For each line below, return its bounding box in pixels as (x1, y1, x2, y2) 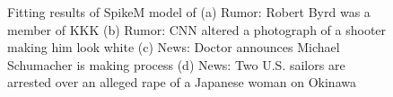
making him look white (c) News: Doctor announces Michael (7, 38, 340, 57)
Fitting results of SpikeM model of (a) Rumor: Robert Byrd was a (7, 3, 371, 21)
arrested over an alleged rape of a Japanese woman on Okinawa (7, 73, 356, 92)
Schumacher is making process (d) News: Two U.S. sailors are (7, 55, 345, 74)
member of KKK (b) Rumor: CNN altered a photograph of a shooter (7, 20, 387, 39)
